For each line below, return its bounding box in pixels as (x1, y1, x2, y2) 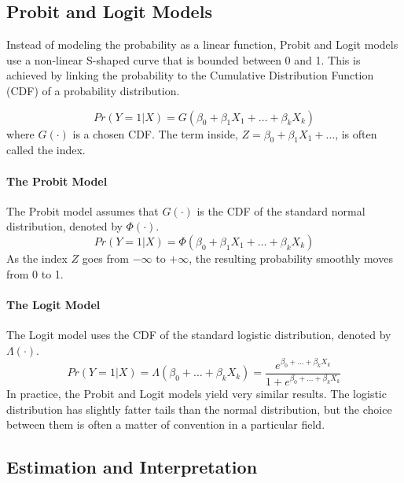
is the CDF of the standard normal (196, 202, 365, 219)
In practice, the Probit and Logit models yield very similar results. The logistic (6, 385, 387, 401)
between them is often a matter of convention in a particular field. (6, 416, 325, 433)
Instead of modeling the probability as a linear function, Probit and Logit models (6, 36, 398, 53)
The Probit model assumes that (6, 202, 159, 219)
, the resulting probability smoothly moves (189, 249, 393, 266)
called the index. (6, 142, 86, 158)
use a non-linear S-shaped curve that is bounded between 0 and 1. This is (6, 51, 361, 68)
